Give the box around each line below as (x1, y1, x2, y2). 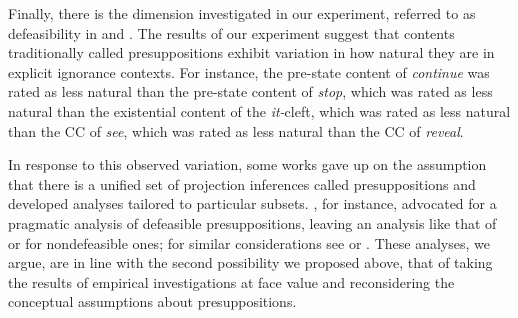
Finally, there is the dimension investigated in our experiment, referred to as (8, 3, 476, 23)
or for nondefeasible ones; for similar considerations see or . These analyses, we (8, 232, 490, 253)
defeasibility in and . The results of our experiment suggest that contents (8, 22, 455, 43)
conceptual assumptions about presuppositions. (8, 291, 297, 312)
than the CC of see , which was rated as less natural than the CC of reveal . (8, 120, 464, 141)
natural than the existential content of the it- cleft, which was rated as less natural (8, 100, 511, 121)
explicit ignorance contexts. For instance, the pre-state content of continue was (8, 61, 490, 82)
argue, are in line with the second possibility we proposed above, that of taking (8, 252, 493, 273)
